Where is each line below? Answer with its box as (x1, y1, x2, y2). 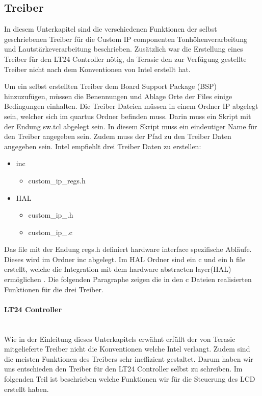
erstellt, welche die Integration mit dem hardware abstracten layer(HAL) (4, 264, 231, 274)
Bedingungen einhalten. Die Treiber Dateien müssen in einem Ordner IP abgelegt (4, 101, 258, 111)
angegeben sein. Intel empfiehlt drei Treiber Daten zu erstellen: (4, 141, 201, 151)
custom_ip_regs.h (28, 175, 86, 185)
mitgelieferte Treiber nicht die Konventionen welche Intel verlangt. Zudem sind (4, 343, 250, 354)
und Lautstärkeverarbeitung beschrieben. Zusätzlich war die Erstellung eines (4, 43, 243, 54)
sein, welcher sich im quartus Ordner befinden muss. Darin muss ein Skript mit (4, 110, 251, 121)
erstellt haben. (4, 383, 49, 394)
